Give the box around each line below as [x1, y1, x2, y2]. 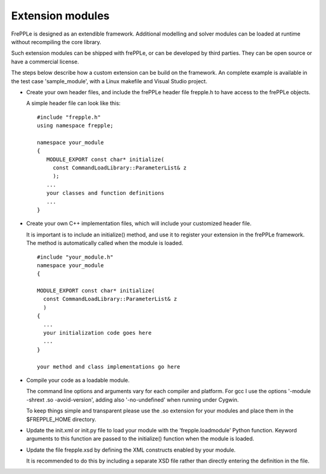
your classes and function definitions [46, 190, 165, 197]
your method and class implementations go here [37, 363, 181, 370]
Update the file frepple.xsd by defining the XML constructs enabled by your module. [26, 446, 236, 453]
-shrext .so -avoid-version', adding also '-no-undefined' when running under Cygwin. [26, 396, 239, 403]
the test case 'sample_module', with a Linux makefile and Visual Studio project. [11, 77, 208, 84]
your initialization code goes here [43, 329, 152, 337]
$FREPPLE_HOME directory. [26, 416, 97, 423]
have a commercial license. [11, 58, 79, 65]
